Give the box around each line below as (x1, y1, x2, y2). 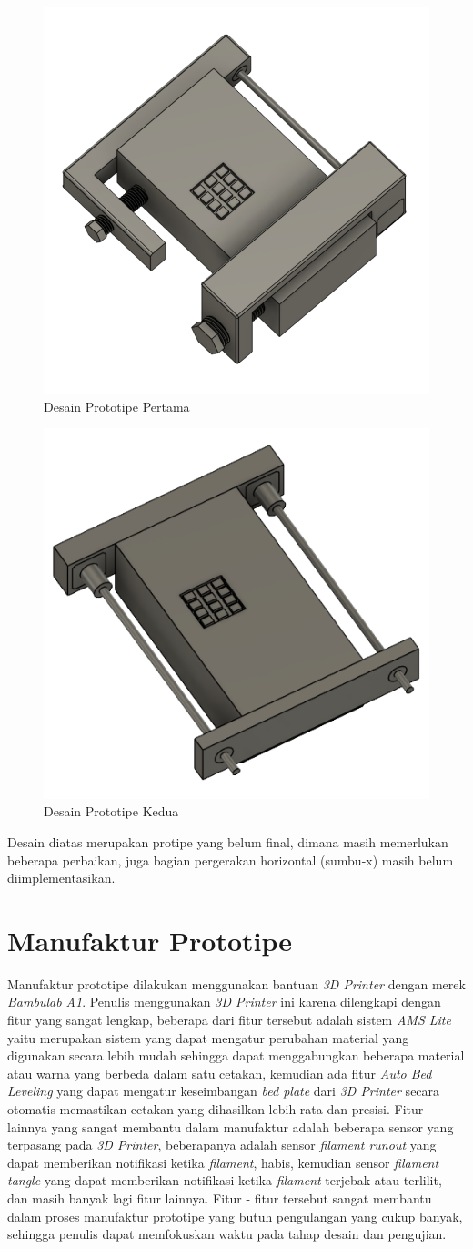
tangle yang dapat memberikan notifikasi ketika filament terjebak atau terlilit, (7, 1171, 442, 1190)
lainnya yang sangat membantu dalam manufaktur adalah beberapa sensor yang (7, 1117, 454, 1136)
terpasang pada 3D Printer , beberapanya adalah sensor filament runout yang (7, 1135, 437, 1154)
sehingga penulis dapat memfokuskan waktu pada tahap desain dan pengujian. (7, 1224, 447, 1244)
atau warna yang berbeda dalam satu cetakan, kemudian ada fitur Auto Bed (7, 1063, 432, 1082)
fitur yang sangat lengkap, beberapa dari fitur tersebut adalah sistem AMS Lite (7, 1010, 451, 1029)
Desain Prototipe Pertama (44, 396, 190, 415)
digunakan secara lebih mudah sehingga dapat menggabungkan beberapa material (7, 1046, 465, 1065)
